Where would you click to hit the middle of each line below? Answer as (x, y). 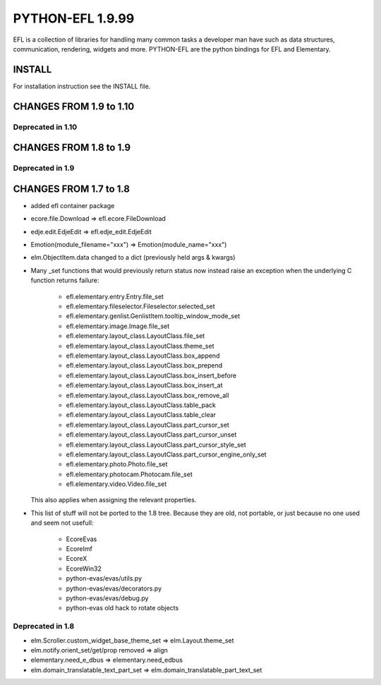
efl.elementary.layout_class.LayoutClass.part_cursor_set (147, 425)
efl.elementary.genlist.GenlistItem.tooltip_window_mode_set (153, 316)
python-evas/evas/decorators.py (114, 588)
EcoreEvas (81, 539)
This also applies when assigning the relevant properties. (114, 500)
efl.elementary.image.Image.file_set (118, 326)
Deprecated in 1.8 (44, 626)
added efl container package (73, 205)
